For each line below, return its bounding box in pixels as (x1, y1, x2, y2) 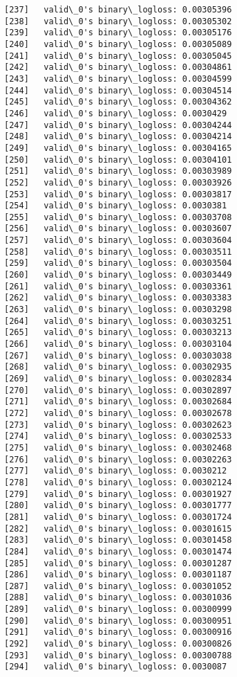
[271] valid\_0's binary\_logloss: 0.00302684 (4, 397, 232, 407)
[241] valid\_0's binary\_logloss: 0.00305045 (4, 51, 232, 61)
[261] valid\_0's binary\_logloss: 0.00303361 (4, 281, 232, 291)
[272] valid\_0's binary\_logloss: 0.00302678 (4, 408, 232, 418)
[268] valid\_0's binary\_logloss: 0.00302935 (4, 362, 232, 372)
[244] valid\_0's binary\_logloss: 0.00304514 (4, 85, 232, 96)
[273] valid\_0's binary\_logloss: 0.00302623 (4, 419, 232, 430)
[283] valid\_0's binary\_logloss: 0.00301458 (4, 535, 232, 545)
